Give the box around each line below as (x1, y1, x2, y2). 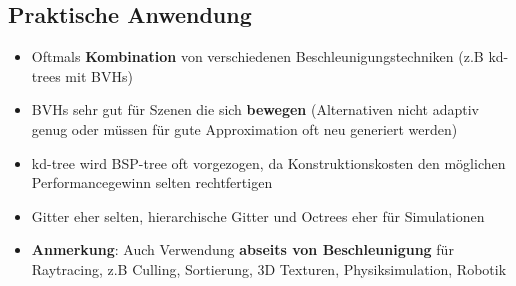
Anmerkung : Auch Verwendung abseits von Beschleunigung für (31, 239, 454, 260)
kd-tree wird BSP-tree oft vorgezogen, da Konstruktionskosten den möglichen (31, 152, 506, 173)
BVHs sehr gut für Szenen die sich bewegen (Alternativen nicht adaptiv (31, 99, 480, 120)
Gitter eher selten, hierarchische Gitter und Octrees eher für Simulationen (31, 205, 485, 226)
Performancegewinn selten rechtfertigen (31, 172, 273, 193)
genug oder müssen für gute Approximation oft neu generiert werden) (31, 118, 458, 139)
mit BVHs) (65, 65, 133, 86)
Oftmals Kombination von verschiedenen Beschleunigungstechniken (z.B (31, 46, 484, 67)
